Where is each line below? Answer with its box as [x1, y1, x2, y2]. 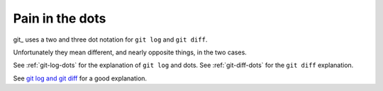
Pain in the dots [13, 11, 106, 26]
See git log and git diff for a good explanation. [13, 74, 148, 83]
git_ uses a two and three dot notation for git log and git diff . [13, 35, 208, 44]
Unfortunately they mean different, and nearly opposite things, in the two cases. [13, 48, 248, 56]
